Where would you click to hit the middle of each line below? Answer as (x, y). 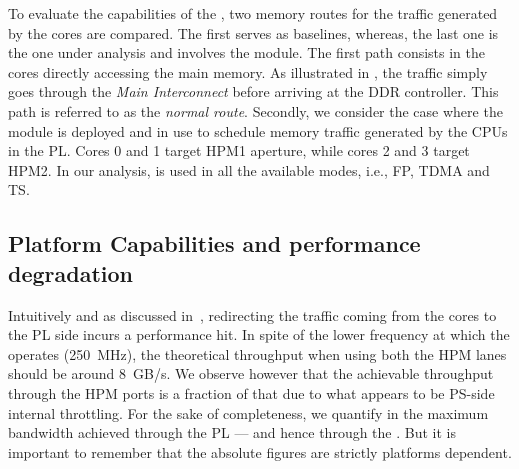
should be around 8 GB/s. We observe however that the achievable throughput (251, 373)
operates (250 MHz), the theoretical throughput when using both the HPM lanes (257, 353)
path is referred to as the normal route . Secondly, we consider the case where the (255, 110)
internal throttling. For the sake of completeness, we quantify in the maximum (248, 412)
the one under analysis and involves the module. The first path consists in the (247, 52)
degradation (70, 272)
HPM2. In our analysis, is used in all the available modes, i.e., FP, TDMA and (249, 169)
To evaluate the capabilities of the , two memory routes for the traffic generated (253, 13)
